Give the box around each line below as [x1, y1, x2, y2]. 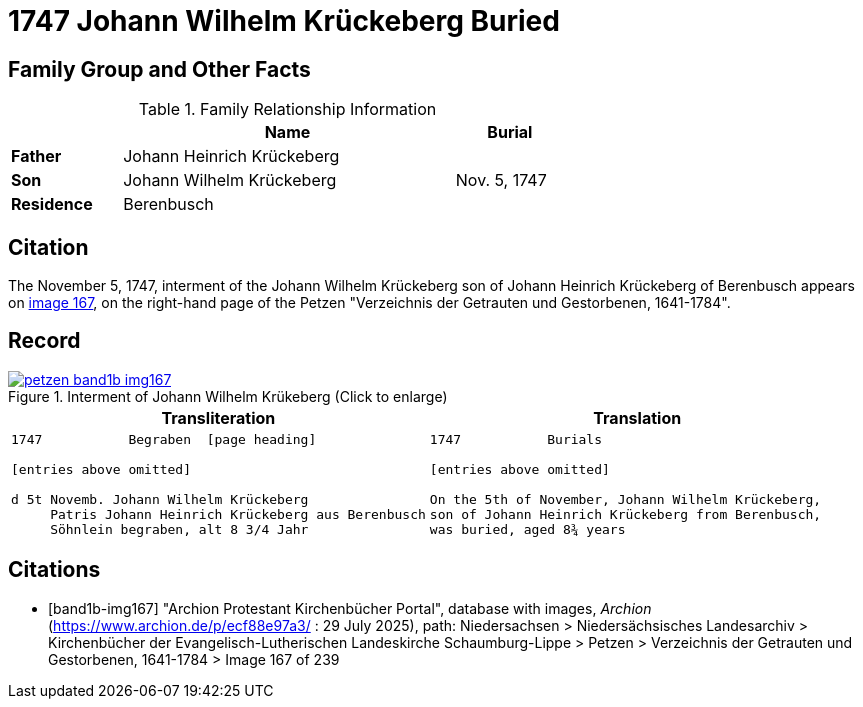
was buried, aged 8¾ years [429, 521, 626, 537]
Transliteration [161, 407, 276, 428]
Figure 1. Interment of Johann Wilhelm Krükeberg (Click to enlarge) [8, 387, 448, 405]
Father [11, 146, 62, 167]
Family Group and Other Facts [8, 56, 311, 82]
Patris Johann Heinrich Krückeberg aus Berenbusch [50, 506, 426, 522]
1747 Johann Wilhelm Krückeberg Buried [8, 4, 560, 38]
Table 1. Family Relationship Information [138, 99, 437, 120]
